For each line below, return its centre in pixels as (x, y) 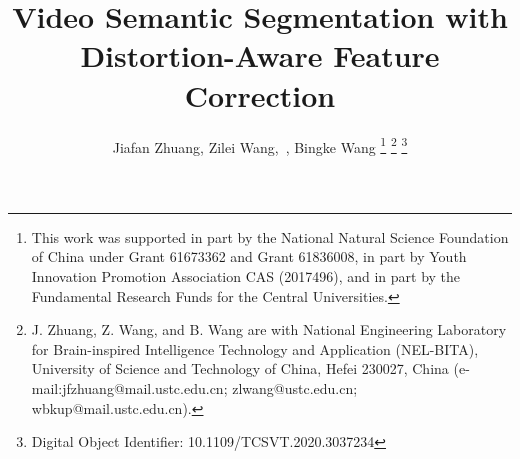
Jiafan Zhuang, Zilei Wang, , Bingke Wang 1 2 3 (260, 145)
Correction (260, 94)
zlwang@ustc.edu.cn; (295, 387)
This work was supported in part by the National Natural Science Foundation (270, 236)
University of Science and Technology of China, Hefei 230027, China (240, 368)
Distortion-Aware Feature (260, 55)
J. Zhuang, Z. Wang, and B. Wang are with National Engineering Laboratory (269, 329)
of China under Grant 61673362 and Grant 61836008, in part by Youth (249, 256)
